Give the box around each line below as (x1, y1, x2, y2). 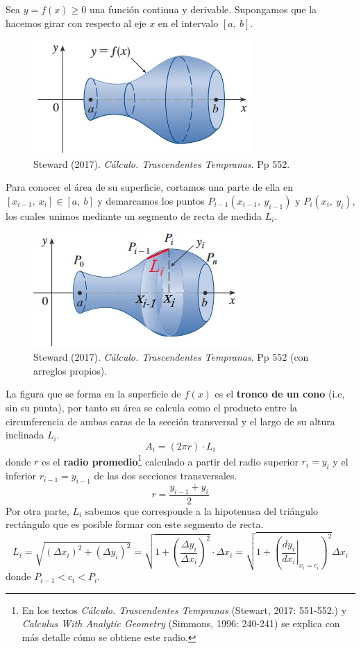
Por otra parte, (6, 503, 69, 518)
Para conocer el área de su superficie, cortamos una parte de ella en (6, 180, 294, 194)
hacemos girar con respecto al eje (6, 15, 146, 30)
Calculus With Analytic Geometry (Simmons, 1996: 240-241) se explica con (22, 616, 340, 631)
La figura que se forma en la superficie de (6, 386, 181, 401)
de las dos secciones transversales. (94, 468, 237, 483)
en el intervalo (158, 15, 219, 30)
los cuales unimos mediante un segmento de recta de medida (6, 208, 262, 223)
